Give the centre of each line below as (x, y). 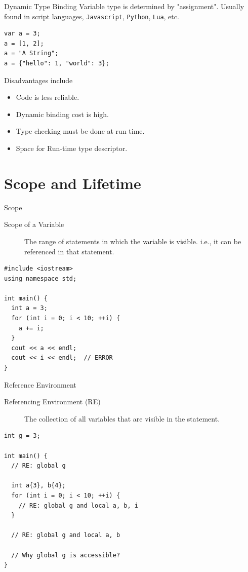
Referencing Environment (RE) (52, 402)
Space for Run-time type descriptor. (72, 148)
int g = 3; (22, 436)
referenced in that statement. (69, 251)
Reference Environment (40, 384)
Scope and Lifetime (73, 183)
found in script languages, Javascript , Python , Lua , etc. (92, 16)
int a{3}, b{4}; (38, 486)
